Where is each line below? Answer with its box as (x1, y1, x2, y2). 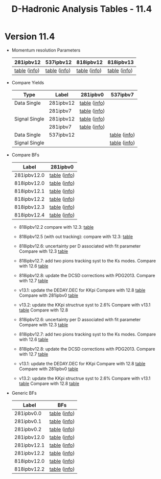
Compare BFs (11, 152, 40, 158)
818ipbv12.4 (14, 212, 45, 218)
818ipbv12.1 (14, 188, 45, 194)
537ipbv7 (111, 91, 134, 98)
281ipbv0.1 (14, 418, 42, 425)
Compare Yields (11, 79, 45, 85)
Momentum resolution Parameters (11, 47, 81, 53)
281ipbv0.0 (14, 410, 42, 417)
